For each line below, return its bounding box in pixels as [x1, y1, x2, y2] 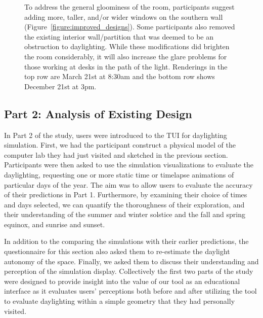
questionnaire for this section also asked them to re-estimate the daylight [4, 246, 230, 257]
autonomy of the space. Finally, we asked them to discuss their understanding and [4, 256, 259, 266]
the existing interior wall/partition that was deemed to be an [24, 31, 213, 42]
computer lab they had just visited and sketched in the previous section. [4, 149, 228, 160]
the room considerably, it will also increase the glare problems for [24, 51, 227, 61]
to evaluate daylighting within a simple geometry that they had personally [4, 296, 235, 306]
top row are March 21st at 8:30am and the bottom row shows [24, 71, 215, 82]
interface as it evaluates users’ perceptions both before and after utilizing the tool [4, 286, 257, 296]
